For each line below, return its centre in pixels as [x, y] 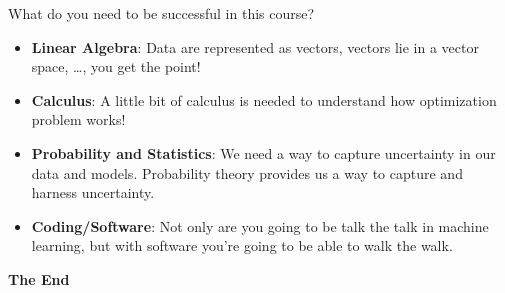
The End [39, 278]
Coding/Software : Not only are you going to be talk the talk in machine [260, 225]
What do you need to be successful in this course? [161, 13]
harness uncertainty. [93, 192]
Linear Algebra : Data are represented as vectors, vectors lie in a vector [255, 46]
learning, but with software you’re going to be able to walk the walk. [242, 245]
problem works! [78, 119]
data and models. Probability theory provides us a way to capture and [247, 172]
